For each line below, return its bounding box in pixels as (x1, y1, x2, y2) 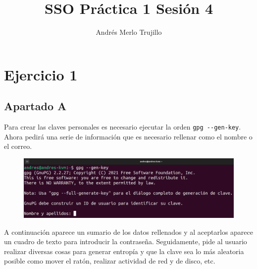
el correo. (4, 141, 32, 151)
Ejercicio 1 (4, 64, 78, 84)
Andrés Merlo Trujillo (96, 27, 162, 37)
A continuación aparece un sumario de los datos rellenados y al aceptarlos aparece (4, 226, 253, 237)
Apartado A (4, 98, 67, 114)
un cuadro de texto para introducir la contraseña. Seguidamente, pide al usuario (4, 236, 247, 247)
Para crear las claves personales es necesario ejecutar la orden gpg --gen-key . (4, 122, 241, 132)
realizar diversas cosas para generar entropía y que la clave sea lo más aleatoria (4, 246, 244, 256)
